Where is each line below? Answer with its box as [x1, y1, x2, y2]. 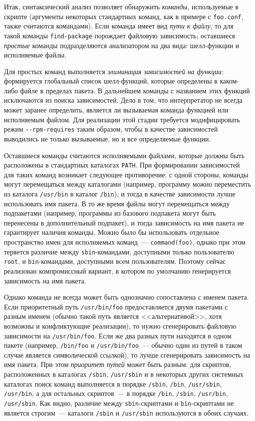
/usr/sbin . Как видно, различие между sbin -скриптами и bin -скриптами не [4, 398, 234, 408]
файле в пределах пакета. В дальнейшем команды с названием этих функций [20, 85, 250, 95]
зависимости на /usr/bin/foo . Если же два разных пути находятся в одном [4, 330, 231, 340]
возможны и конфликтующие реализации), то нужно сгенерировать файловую [4, 320, 236, 331]
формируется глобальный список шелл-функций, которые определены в [4, 76, 218, 86]
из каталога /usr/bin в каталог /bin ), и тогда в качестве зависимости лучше [4, 188, 235, 198]
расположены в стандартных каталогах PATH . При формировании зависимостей [4, 160, 240, 170]
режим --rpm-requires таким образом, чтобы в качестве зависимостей [4, 124, 218, 134]
